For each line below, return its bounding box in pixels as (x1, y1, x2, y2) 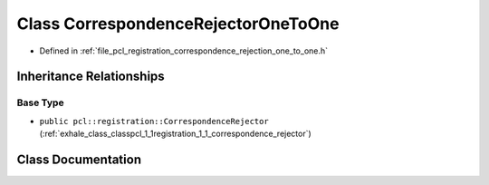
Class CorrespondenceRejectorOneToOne (16, 14, 340, 34)
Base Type (16, 96, 64, 109)
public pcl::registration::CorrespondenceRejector (39, 116, 269, 126)
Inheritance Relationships (16, 69, 165, 84)
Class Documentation (16, 151, 142, 167)
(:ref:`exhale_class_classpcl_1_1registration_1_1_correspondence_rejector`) (39, 128, 312, 140)
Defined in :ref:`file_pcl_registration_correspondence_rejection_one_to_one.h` (39, 45, 329, 56)
